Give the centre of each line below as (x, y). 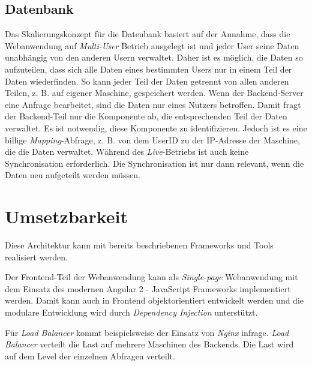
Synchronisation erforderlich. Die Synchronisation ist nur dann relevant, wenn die (154, 163)
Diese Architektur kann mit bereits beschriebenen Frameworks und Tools (139, 245)
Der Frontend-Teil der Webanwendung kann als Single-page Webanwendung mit (151, 277)
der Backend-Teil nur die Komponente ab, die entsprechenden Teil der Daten (146, 116)
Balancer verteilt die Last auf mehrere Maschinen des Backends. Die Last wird (149, 344)
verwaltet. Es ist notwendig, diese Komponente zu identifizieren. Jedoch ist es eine (156, 127)
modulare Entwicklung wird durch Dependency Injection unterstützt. (131, 312)
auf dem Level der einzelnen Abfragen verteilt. (90, 355)
